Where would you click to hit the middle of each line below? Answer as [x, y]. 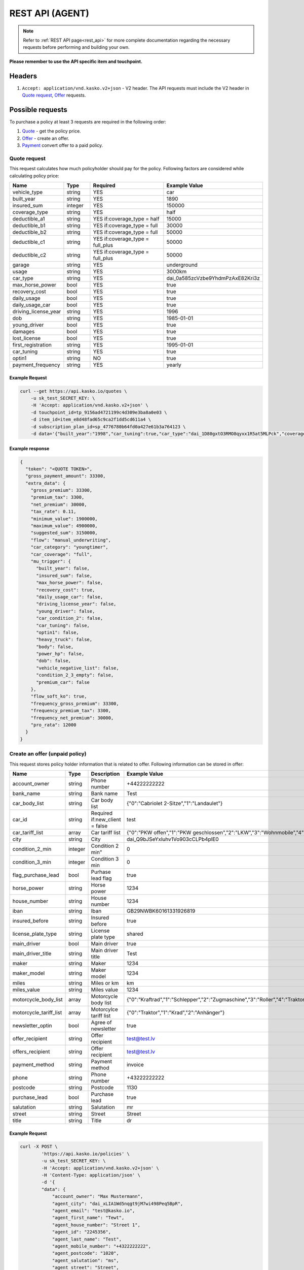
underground [182, 265]
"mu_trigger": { [51, 561]
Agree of [101, 1022]
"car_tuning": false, [63, 625]
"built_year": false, [63, 568]
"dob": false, [53, 661]
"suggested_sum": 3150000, [64, 533]
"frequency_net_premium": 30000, [72, 718]
